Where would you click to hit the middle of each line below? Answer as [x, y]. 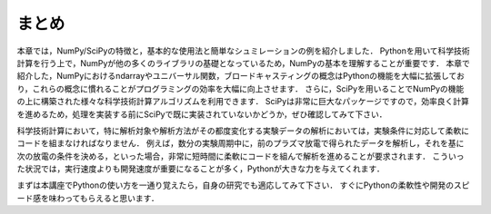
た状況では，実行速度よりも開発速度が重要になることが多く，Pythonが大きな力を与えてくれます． [201, 169]
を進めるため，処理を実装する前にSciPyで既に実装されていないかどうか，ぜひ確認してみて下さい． [202, 114]
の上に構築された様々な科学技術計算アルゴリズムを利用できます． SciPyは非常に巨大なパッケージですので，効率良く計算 [243, 102]
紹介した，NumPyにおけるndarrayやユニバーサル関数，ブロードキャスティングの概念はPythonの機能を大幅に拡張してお [241, 76]
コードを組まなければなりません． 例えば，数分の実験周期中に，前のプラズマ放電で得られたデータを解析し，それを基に [240, 143]
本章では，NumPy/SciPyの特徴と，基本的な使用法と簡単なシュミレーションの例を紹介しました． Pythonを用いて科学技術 [243, 51]
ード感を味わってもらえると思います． [88, 198]
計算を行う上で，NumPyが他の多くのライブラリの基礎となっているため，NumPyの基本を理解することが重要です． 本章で [243, 63]
